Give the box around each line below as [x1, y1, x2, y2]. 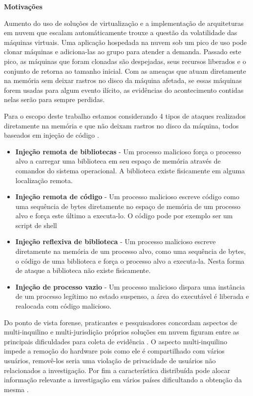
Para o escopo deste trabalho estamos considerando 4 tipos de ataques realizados [4, 110, 246, 121]
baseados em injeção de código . [4, 130, 99, 140]
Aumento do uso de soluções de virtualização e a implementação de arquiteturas [4, 18, 244, 28]
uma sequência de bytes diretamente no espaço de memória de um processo [15, 201, 241, 211]
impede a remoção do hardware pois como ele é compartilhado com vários [4, 346, 225, 356]
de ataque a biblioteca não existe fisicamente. [15, 265, 151, 275]
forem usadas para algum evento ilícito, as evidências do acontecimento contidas [4, 84, 244, 95]
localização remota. [15, 175, 73, 185]
